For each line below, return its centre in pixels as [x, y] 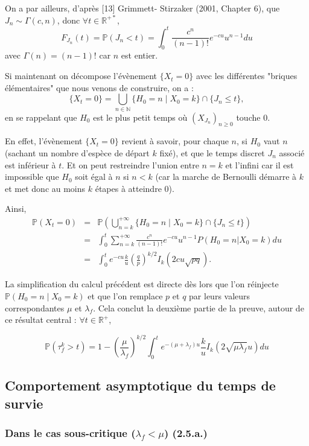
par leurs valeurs [220, 295]
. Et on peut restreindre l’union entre [130, 164]
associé [292, 152]
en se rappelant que [41, 117]
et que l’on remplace [125, 295]
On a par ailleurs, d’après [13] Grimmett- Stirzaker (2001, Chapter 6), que [142, 8]
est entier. [139, 55]
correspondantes [35, 307]
